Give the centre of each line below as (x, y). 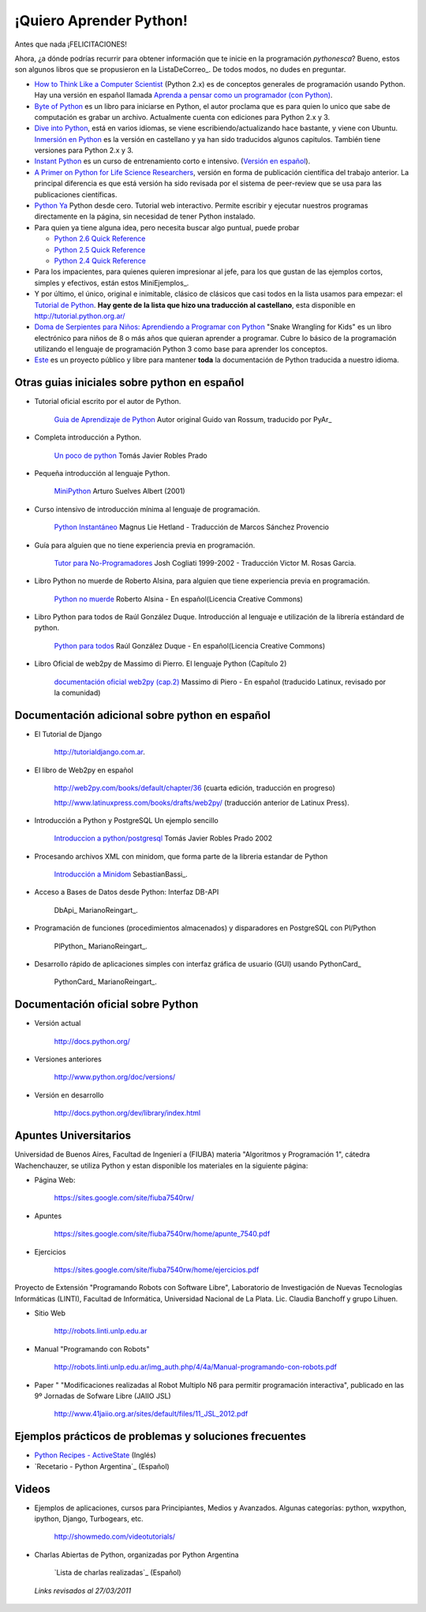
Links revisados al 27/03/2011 (83, 1591)
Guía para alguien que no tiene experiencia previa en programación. (145, 545)
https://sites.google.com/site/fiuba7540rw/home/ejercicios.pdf (157, 1270)
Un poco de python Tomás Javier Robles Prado (131, 455)
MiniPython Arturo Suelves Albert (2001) (120, 491)
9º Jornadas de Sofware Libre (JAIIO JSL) (103, 1396)
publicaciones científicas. (76, 194)
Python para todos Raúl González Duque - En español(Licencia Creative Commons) (190, 645)
